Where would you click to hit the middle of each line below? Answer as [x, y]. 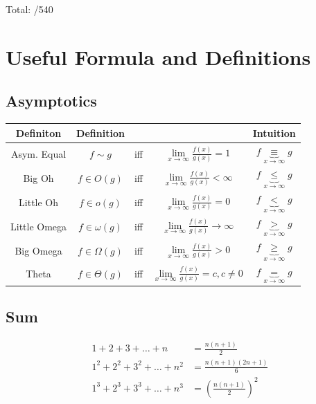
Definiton [38, 132]
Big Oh [38, 177]
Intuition [274, 132]
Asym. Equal [38, 153]
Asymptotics [51, 101]
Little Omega [39, 226]
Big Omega [38, 250]
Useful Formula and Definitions [158, 56]
